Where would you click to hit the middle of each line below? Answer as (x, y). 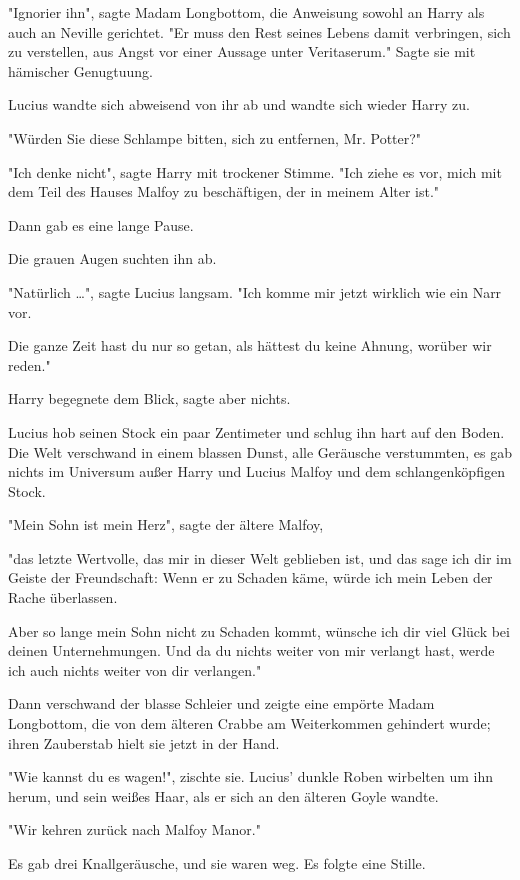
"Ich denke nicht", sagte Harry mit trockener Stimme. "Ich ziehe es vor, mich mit (255, 171)
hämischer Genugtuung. (80, 70)
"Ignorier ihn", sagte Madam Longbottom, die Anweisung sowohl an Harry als (246, 12)
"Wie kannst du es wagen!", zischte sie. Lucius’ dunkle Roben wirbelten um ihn (250, 776)
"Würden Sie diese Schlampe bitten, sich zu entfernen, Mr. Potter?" (215, 137)
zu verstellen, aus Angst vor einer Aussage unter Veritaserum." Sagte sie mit (242, 51)
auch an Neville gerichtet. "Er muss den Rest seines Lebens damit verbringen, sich (259, 31)
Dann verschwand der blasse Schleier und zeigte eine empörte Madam (221, 703)
